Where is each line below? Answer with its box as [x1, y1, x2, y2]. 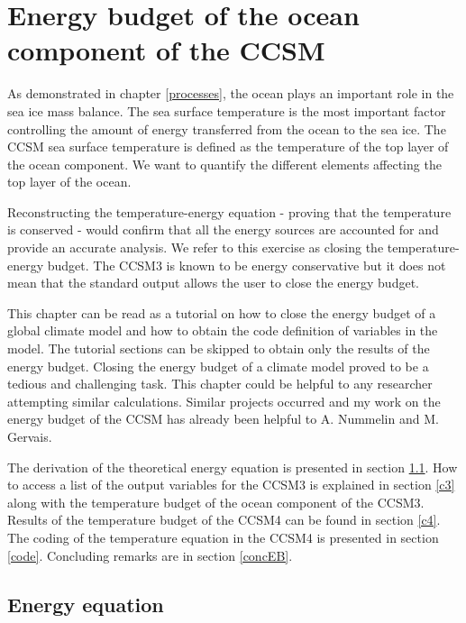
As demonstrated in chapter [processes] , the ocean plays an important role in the [7, 84, 454, 103]
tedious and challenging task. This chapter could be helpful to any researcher [7, 374, 433, 393]
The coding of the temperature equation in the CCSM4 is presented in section [7, 527, 439, 546]
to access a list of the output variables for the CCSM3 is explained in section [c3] [7, 475, 455, 494]
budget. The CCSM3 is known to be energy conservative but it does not [47, 255, 446, 274]
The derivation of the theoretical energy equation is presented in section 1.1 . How [7, 457, 458, 476]
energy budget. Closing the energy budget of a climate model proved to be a [7, 356, 429, 375]
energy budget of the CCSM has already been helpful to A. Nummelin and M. [7, 409, 439, 428]
